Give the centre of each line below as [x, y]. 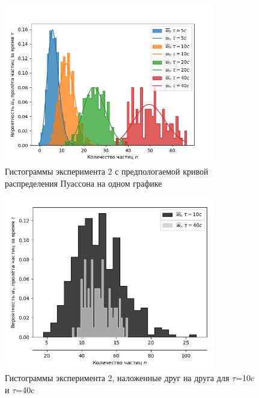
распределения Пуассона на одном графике [84, 183]
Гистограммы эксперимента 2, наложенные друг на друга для [117, 378]
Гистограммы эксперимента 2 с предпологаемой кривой [107, 171]
